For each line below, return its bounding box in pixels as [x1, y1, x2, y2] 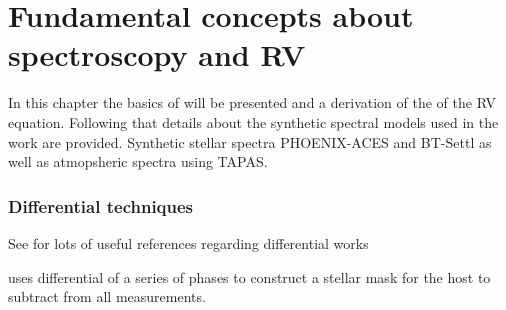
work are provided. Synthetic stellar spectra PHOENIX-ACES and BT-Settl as [8, 131, 492, 152]
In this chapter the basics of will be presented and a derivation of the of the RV [8, 92, 496, 113]
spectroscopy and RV [8, 34, 306, 75]
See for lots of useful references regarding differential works [8, 232, 369, 253]
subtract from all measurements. [8, 286, 206, 307]
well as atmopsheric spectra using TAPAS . [8, 151, 268, 172]
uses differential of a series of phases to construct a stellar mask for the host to [8, 266, 491, 287]
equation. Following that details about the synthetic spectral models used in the [8, 111, 499, 132]
